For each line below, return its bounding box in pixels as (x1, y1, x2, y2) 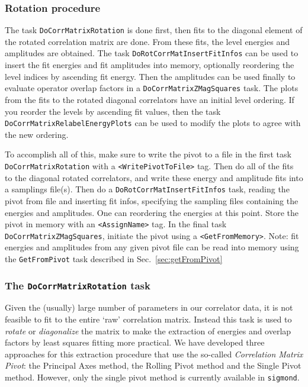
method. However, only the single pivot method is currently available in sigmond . (5, 371, 300, 383)
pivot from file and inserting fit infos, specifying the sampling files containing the (5, 194, 299, 207)
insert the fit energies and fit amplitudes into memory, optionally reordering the (5, 59, 294, 71)
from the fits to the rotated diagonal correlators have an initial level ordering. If (5, 93, 294, 105)
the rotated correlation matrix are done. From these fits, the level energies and (5, 35, 290, 47)
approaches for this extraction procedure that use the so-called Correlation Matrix (5, 347, 303, 360)
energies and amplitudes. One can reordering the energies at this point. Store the (5, 206, 299, 218)
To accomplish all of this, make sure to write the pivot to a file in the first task (5, 148, 291, 160)
